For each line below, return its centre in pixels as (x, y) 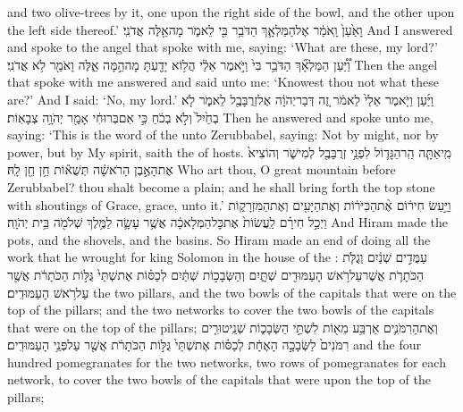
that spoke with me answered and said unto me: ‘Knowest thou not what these (223, 82)
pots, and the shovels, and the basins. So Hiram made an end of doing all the (219, 239)
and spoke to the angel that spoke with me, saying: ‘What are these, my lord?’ (223, 47)
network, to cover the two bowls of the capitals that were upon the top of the (219, 379)
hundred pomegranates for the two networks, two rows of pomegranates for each (227, 362)
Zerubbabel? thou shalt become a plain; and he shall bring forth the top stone (221, 186)
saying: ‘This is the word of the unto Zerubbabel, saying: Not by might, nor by (223, 135)
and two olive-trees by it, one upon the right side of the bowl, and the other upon (231, 12)
